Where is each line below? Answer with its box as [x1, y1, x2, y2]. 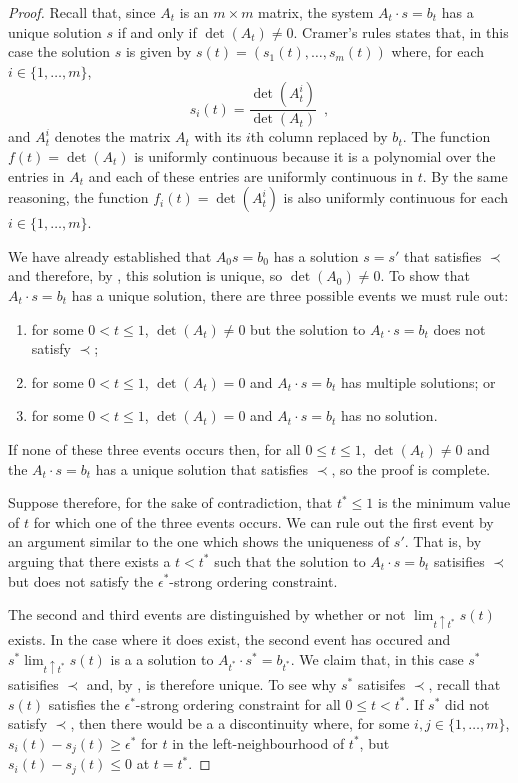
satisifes [357, 674, 406, 695]
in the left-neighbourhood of [172, 732, 345, 753]
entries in [8, 165, 65, 186]
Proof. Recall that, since [8, 2, 156, 22]
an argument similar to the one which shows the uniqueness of [8, 531, 390, 552]
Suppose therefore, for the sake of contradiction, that [8, 492, 333, 513]
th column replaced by [250, 126, 388, 147]
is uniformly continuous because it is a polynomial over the [134, 146, 496, 166]
